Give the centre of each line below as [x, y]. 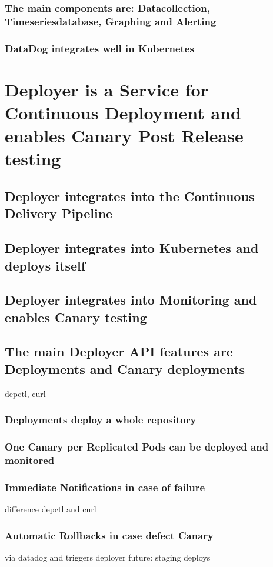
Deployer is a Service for [106, 89]
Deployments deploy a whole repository [101, 420]
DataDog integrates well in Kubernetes [99, 48]
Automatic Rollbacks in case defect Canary [109, 535]
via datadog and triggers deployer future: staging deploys [108, 557]
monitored [30, 460]
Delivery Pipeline [59, 213]
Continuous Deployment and [123, 112]
